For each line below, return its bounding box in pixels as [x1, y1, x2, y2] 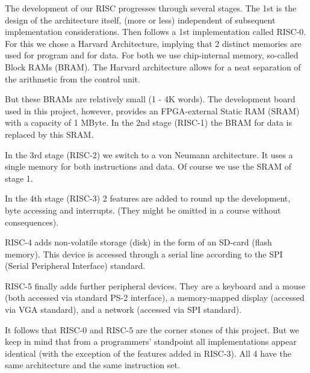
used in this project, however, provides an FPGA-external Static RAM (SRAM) [5, 104, 300, 117]
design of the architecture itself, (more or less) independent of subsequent [5, 13, 276, 26]
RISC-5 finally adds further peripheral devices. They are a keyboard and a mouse [5, 279, 306, 292]
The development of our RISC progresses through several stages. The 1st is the [5, 2, 297, 14]
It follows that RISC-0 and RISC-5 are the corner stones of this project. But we [5, 323, 299, 336]
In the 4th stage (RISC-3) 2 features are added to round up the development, [5, 192, 291, 205]
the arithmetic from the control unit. [5, 72, 140, 85]
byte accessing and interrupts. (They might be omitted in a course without [5, 203, 281, 216]
